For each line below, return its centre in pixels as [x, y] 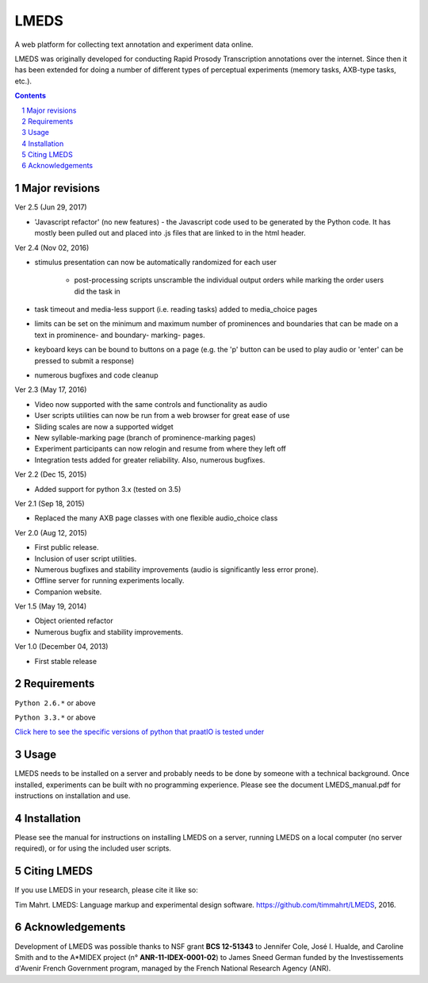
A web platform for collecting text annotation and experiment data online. [134, 44]
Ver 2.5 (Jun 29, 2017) [51, 207]
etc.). [23, 81]
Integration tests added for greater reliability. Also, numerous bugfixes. [150, 459]
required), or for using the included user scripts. [93, 848]
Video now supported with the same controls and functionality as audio [151, 404]
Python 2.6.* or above [55, 703]
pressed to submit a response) [84, 360]
